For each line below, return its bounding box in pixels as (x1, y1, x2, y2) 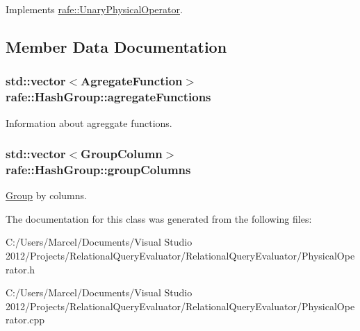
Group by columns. (6, 188, 87, 203)
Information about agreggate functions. (6, 115, 172, 130)
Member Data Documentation (6, 35, 227, 57)
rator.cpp (6, 312, 45, 327)
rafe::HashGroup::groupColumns (6, 160, 191, 178)
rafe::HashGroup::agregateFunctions (6, 88, 211, 105)
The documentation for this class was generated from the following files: (6, 211, 312, 226)
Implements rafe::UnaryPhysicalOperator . (6, 2, 183, 16)
